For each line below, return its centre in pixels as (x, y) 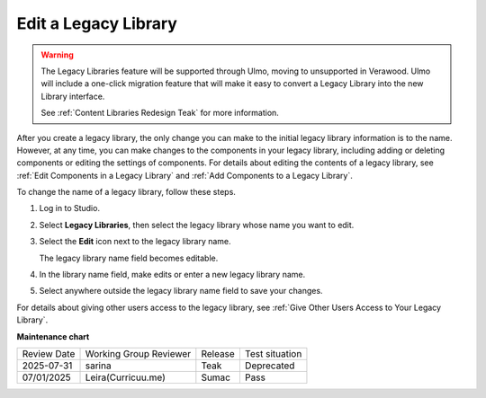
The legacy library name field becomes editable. (129, 258)
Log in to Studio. (70, 208)
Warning (57, 55)
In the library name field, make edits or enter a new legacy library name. (172, 275)
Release (218, 353)
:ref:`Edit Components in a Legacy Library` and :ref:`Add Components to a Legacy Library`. (184, 175)
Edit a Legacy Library (97, 23)
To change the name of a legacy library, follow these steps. (126, 192)
